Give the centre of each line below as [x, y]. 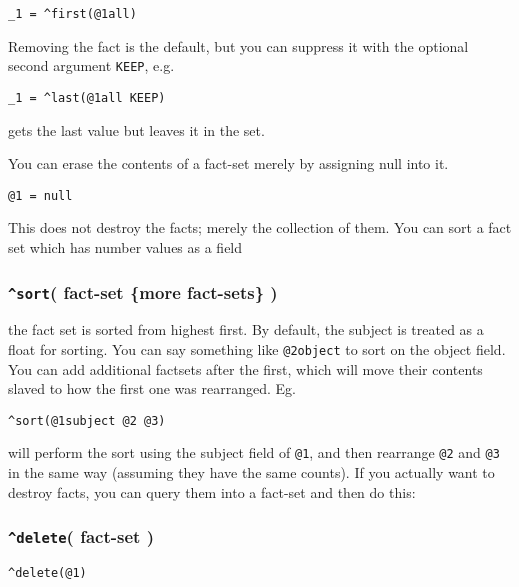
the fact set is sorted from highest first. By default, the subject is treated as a [246, 329]
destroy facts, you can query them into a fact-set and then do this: [212, 491]
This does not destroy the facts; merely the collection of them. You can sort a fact [260, 227]
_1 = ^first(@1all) [72, 14]
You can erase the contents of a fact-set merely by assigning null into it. [228, 163]
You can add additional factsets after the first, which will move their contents [245, 368]
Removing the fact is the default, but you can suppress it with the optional [238, 45]
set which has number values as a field [125, 247]
